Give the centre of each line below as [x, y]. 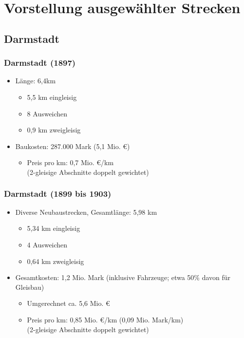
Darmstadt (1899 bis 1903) [58, 194]
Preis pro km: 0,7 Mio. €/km [70, 162]
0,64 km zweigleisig [56, 261]
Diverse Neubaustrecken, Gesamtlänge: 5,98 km [86, 212]
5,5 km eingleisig [52, 97]
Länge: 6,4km [36, 81]
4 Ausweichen [47, 244]
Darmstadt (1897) [40, 63]
